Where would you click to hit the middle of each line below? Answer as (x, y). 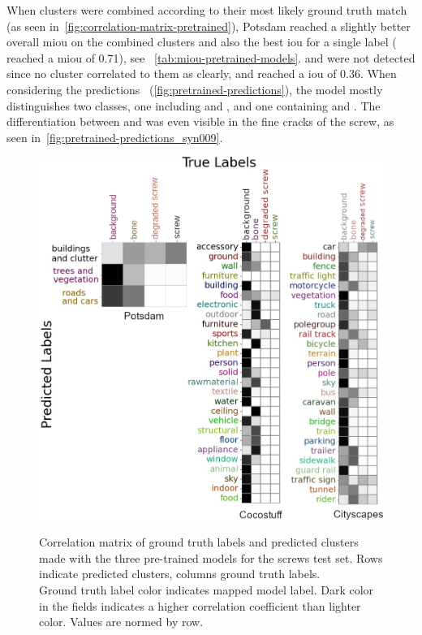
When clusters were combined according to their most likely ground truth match (207, 10)
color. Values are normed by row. (121, 622)
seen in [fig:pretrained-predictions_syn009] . (115, 137)
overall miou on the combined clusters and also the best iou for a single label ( (202, 42)
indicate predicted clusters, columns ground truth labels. (180, 574)
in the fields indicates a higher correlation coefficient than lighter (200, 605)
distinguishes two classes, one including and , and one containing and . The (194, 105)
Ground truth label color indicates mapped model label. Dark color (207, 589)
